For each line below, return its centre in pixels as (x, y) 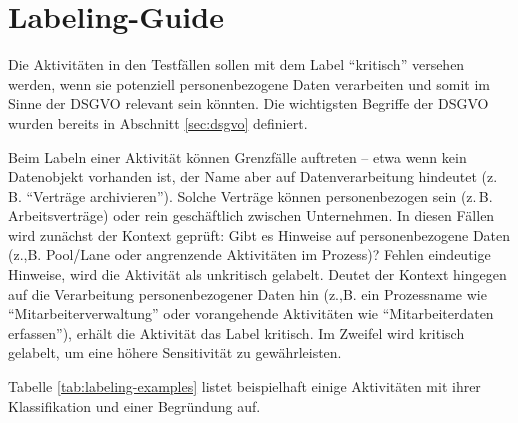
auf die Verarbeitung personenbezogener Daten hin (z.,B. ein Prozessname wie (247, 293)
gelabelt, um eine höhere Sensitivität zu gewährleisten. (175, 352)
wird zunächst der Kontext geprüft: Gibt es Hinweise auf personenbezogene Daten (259, 234)
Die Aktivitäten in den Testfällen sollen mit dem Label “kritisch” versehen (236, 64)
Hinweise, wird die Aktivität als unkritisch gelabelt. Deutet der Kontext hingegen (257, 274)
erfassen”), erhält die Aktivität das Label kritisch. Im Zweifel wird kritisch (236, 332)
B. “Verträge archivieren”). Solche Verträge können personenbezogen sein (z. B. (250, 195)
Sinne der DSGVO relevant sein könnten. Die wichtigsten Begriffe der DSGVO (248, 103)
